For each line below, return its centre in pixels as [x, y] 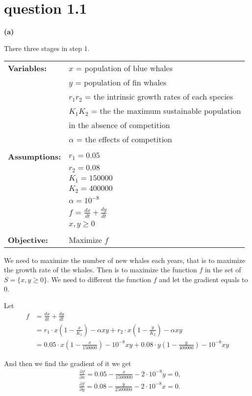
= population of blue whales [124, 68]
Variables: [27, 68]
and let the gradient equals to [203, 279]
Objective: [28, 239]
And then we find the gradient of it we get [68, 363]
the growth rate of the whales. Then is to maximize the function [101, 270]
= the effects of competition [124, 139]
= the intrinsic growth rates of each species [159, 97]
